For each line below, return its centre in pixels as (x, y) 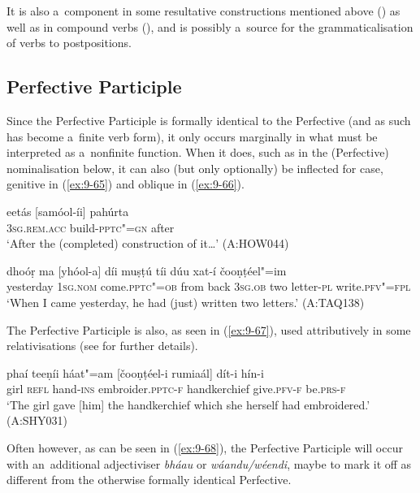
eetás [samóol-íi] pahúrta (68, 211)
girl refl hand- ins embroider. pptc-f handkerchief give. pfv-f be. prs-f (176, 389)
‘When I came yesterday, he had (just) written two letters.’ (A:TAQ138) (186, 302)
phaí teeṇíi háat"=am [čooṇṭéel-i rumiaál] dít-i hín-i (135, 372)
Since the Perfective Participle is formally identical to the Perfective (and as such (209, 120)
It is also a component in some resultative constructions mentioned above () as (204, 11)
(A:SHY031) (37, 420)
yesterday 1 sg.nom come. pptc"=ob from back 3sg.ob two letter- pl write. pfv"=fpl (209, 286)
